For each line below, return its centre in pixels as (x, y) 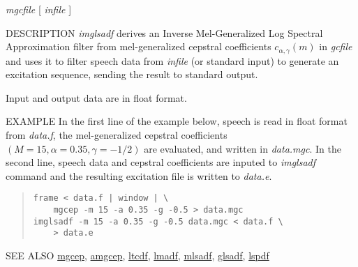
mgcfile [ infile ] (39, 9)
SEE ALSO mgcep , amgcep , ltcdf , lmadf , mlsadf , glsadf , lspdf (137, 255)
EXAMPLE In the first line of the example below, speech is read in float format (177, 121)
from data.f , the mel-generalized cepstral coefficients (117, 135)
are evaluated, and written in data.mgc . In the (243, 148)
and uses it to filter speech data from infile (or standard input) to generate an (172, 60)
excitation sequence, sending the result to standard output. (132, 74)
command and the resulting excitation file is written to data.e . (139, 175)
